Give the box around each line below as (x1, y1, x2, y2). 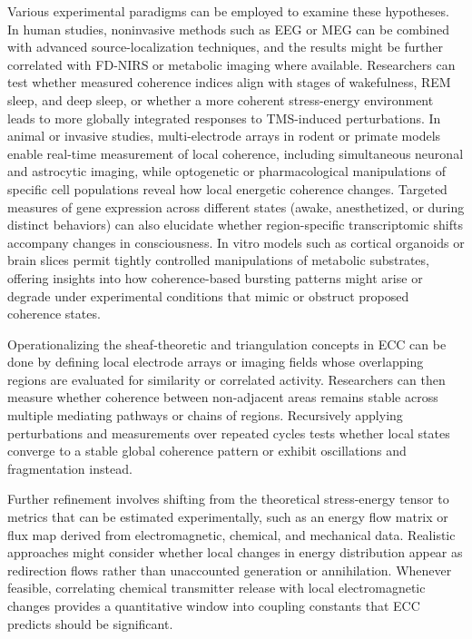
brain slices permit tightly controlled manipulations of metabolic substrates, (7, 251, 429, 270)
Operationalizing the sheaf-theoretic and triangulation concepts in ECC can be (7, 334, 447, 353)
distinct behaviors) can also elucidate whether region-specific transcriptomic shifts (7, 215, 464, 234)
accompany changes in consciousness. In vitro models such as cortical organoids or (7, 232, 465, 251)
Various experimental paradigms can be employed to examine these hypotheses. (7, 2, 449, 20)
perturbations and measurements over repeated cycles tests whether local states (7, 423, 450, 442)
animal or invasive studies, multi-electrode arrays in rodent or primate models (7, 126, 441, 145)
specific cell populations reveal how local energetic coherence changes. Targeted (7, 179, 447, 198)
